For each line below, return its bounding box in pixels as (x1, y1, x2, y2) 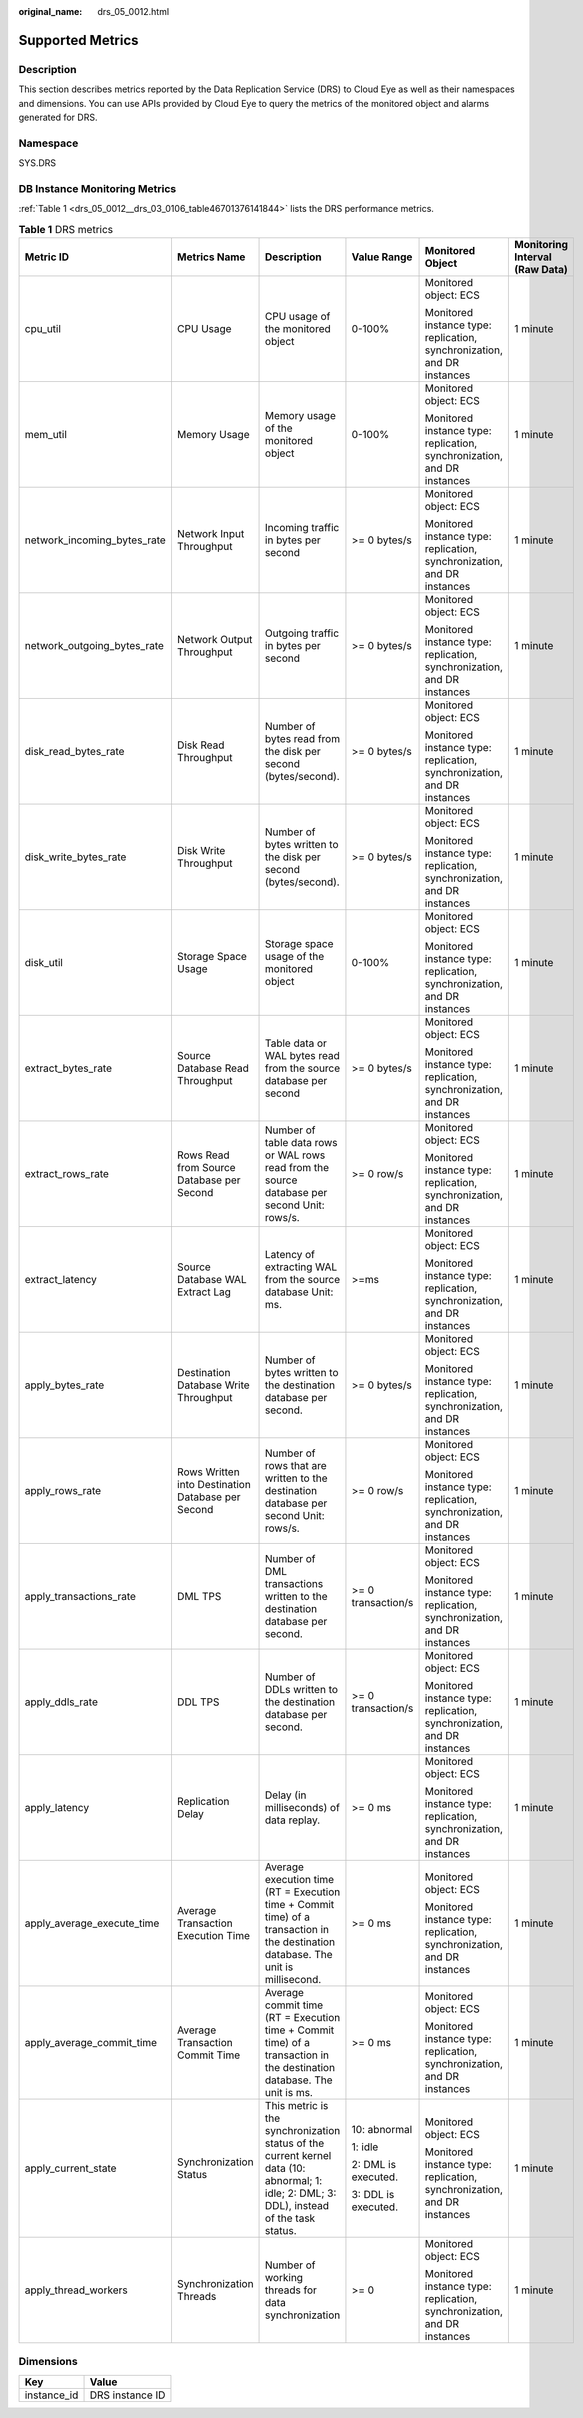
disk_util (24, 955, 64, 969)
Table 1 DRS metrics (18, 222, 114, 236)
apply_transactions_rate (24, 1589, 137, 1603)
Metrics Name (176, 250, 246, 264)
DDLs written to (265, 1682, 339, 1696)
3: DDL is (351, 2187, 395, 2201)
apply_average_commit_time (24, 2035, 158, 2049)
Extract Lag (176, 1285, 232, 1299)
